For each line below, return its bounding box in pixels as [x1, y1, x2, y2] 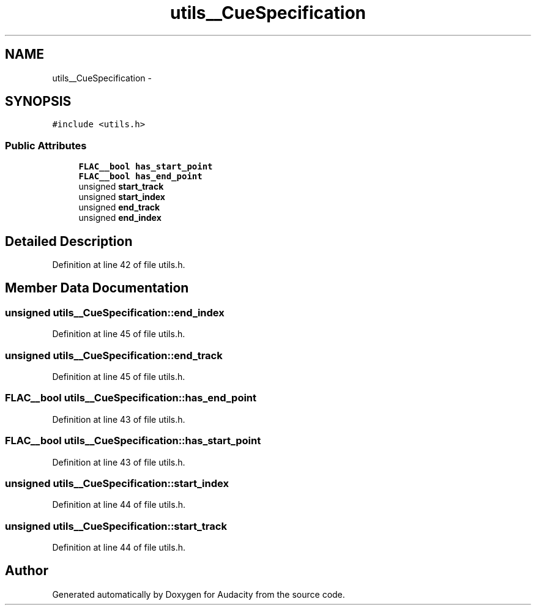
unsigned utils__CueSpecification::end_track [5, 349, 223, 362]
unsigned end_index [78, 212, 162, 223]
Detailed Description [5, 233, 133, 249]
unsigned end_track [78, 202, 160, 213]
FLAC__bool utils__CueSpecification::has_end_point [5, 392, 257, 404]
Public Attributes [5, 139, 87, 152]
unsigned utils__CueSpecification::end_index [5, 306, 225, 319]
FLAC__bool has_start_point [78, 162, 213, 172]
